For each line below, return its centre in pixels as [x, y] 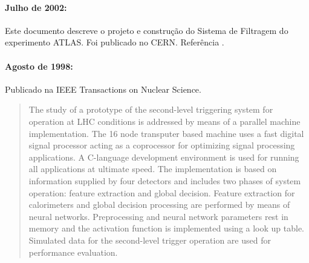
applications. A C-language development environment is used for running [164, 157]
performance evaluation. [73, 252]
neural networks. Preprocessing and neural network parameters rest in [158, 216]
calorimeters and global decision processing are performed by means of [159, 205]
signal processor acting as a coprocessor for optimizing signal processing [162, 145]
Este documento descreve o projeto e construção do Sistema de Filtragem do [147, 30]
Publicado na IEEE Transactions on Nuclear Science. [103, 89]
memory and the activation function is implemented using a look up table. [167, 228]
